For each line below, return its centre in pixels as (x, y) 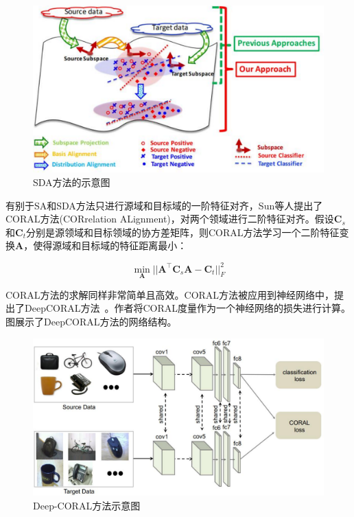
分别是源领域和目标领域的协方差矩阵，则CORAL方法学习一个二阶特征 (182, 232)
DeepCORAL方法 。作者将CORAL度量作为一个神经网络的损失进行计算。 (188, 308)
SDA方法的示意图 (72, 182)
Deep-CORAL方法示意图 (87, 505)
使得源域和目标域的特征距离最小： (110, 245)
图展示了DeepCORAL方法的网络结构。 (91, 321)
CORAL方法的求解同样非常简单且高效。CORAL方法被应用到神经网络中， (170, 294)
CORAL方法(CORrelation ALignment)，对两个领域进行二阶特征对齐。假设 (170, 219)
